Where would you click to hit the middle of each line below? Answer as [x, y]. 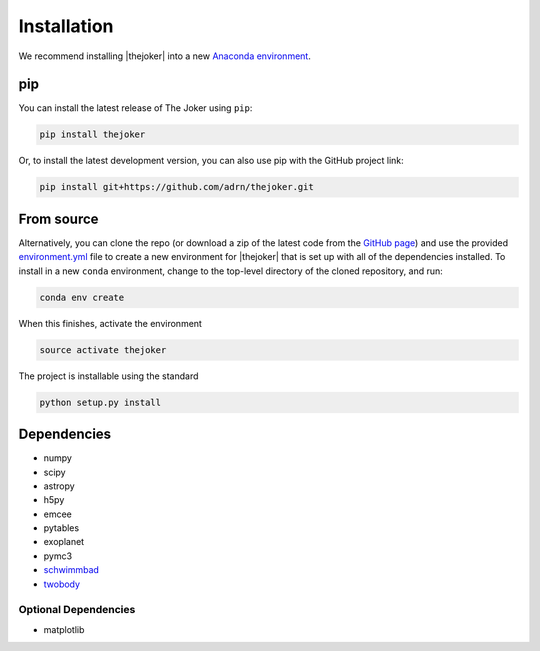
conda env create [82, 297]
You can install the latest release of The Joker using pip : [135, 108]
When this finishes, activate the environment [110, 323]
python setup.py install [100, 402]
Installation [66, 26]
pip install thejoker [92, 134]
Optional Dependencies [77, 610]
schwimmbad [71, 570]
